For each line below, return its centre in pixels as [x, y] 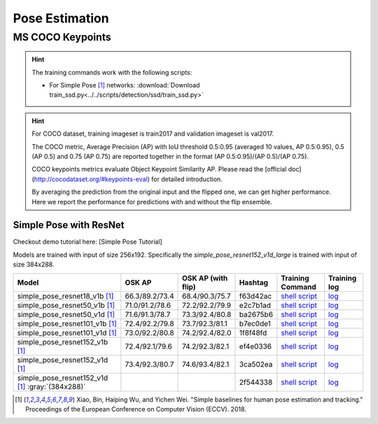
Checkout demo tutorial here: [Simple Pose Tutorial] [87, 242]
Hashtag [254, 282]
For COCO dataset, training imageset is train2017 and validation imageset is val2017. [153, 134]
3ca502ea [256, 364]
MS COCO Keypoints [62, 37]
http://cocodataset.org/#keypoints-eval [91, 179]
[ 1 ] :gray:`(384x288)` [51, 386]
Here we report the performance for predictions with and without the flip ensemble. [152, 202]
